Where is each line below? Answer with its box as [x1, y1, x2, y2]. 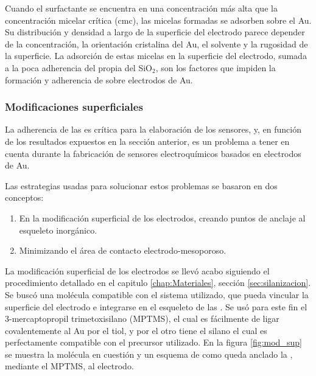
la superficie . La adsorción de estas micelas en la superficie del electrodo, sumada [5, 49, 307, 62]
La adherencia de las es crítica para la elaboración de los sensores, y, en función [5, 123, 301, 136]
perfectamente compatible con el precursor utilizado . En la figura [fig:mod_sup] [5, 336, 302, 349]
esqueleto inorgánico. [19, 223, 97, 236]
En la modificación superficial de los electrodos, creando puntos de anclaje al [19, 211, 306, 224]
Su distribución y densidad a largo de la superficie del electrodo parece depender [5, 26, 305, 38]
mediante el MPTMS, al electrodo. [5, 360, 134, 372]
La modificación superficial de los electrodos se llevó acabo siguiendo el [5, 264, 270, 277]
